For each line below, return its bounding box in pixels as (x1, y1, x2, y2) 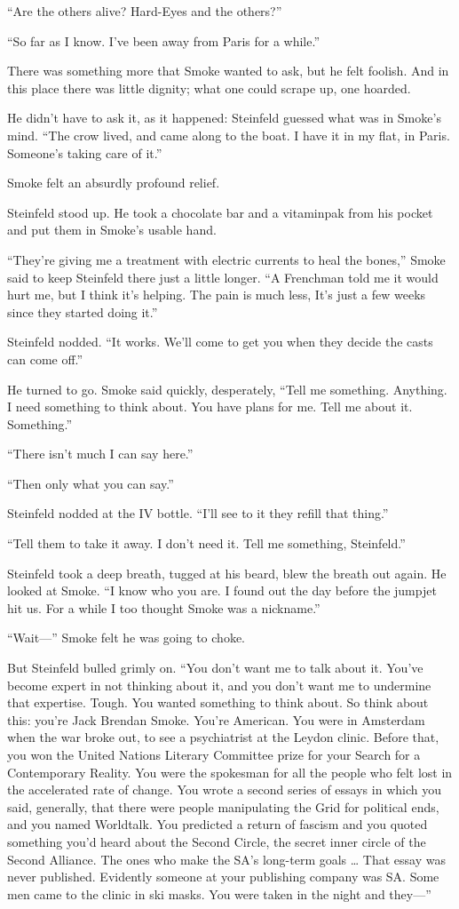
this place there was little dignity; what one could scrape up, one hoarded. (7, 78, 411, 97)
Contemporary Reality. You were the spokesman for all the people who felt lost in (7, 762, 453, 781)
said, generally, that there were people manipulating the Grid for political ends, (7, 797, 439, 816)
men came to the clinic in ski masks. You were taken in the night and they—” (7, 884, 431, 903)
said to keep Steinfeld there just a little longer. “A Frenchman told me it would (7, 267, 439, 286)
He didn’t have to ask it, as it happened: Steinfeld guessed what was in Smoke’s (7, 108, 441, 127)
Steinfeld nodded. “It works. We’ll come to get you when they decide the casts (7, 332, 433, 351)
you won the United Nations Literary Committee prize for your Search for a (7, 746, 421, 763)
